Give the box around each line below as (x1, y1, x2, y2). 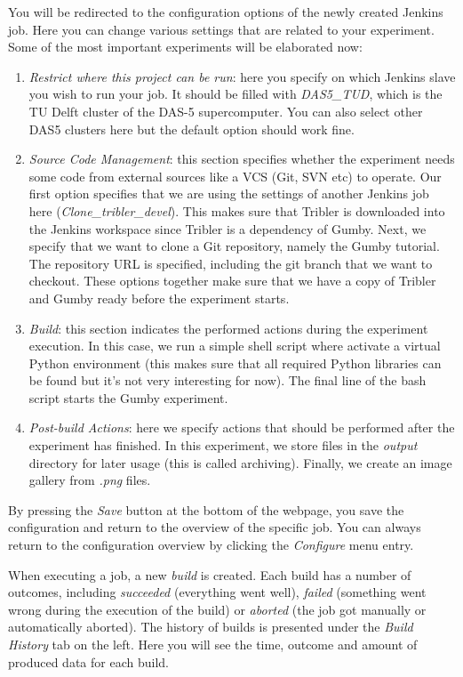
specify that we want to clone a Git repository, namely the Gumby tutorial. (28, 237, 440, 255)
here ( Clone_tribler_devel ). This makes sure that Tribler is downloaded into (28, 201, 445, 220)
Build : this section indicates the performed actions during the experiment (28, 318, 428, 337)
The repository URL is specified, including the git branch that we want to (28, 254, 433, 272)
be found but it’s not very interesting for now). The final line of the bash (28, 371, 427, 390)
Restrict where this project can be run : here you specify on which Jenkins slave (28, 67, 456, 85)
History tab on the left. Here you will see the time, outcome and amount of (8, 635, 418, 653)
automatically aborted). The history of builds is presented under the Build (8, 617, 413, 636)
